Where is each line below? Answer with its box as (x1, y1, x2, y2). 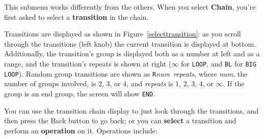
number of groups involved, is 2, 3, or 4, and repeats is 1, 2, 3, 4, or (4, 78, 214, 89)
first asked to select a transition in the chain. (4, 11, 149, 22)
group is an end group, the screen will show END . (4, 88, 155, 98)
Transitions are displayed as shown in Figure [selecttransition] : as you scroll (4, 28, 241, 39)
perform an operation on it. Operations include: (4, 125, 157, 135)
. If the (223, 78, 245, 89)
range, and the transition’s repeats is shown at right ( (4, 58, 172, 68)
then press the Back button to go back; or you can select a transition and (4, 115, 236, 126)
